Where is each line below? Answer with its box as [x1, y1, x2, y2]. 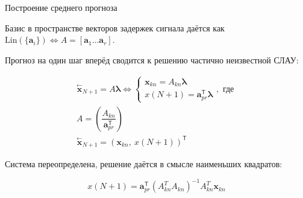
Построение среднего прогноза [5, 1, 117, 13]
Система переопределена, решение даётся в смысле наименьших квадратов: [5, 157, 283, 170]
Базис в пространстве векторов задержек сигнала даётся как [5, 21, 225, 34]
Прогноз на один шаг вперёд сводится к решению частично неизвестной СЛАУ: [5, 53, 299, 66]
